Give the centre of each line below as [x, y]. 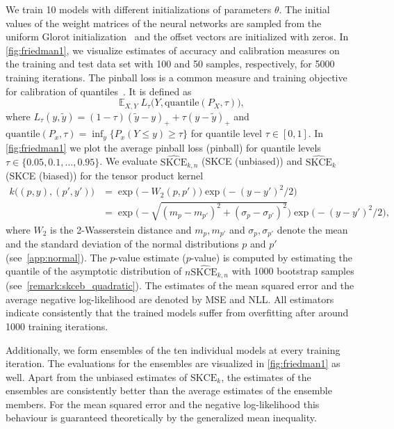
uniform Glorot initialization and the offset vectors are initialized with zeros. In [177, 37]
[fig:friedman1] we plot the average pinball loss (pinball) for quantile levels [163, 147]
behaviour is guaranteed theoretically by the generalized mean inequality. [161, 418]
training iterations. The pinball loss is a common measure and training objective [177, 77]
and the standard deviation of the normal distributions [122, 244]
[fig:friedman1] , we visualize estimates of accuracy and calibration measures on [173, 50]
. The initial [304, 9]
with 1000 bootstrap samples [293, 271]
